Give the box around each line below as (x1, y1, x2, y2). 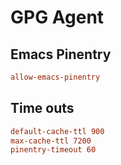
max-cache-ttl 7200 (10, 136, 92, 146)
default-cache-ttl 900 (10, 126, 105, 136)
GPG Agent (10, 6, 105, 29)
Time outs (10, 100, 75, 117)
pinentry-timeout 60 (10, 145, 97, 155)
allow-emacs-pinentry (10, 72, 101, 82)
